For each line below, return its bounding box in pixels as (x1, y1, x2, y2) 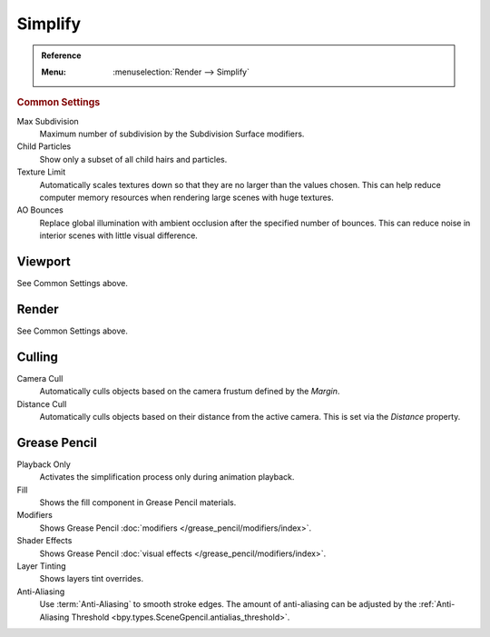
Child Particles (16, 141, 72, 152)
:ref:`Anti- (418, 599, 456, 610)
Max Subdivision (16, 115, 79, 126)
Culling (16, 349, 59, 364)
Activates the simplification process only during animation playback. (39, 472, 295, 483)
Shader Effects (16, 535, 73, 546)
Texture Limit (16, 166, 66, 177)
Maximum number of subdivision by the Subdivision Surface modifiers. (39, 128, 305, 139)
